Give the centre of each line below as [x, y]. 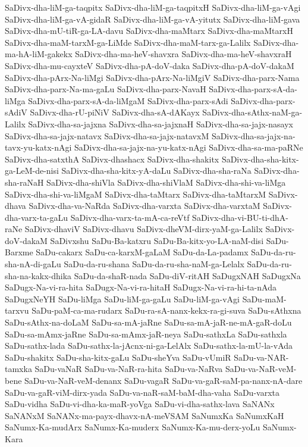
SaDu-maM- [264, 298]
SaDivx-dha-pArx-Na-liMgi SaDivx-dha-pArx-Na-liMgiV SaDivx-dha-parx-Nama [152, 77]
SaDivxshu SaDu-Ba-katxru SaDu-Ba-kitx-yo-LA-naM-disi [157, 240]
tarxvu [17, 310]
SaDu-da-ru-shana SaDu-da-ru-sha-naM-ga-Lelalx [154, 264]
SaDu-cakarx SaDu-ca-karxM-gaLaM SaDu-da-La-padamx [142, 252]
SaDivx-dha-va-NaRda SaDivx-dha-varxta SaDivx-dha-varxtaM [144, 206]
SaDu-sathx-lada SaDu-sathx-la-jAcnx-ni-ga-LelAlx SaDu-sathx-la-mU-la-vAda [149, 346]
